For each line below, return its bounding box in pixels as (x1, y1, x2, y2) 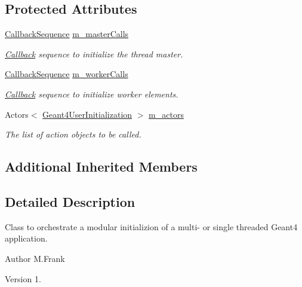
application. (5, 232, 48, 245)
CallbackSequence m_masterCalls (5, 28, 129, 40)
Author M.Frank (5, 252, 65, 264)
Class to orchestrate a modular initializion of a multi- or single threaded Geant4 (5, 220, 298, 233)
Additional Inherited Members (5, 157, 198, 176)
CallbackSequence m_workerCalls (5, 68, 128, 80)
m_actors (149, 108, 184, 120)
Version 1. (5, 272, 41, 285)
